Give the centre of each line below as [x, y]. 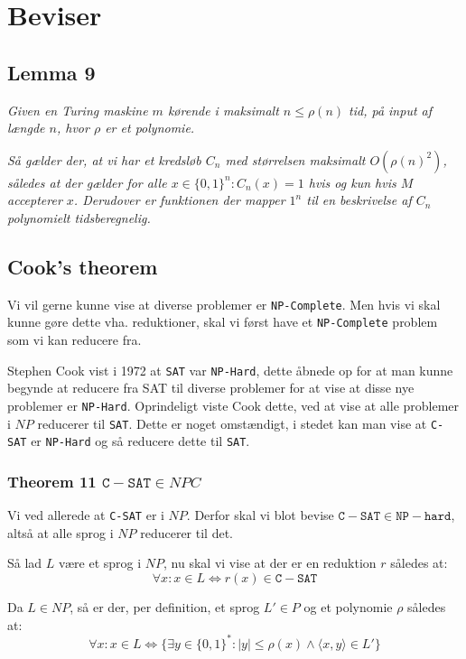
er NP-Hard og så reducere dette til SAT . [140, 441]
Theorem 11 [52, 481]
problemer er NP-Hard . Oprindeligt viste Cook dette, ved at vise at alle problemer [233, 405]
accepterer [35, 200]
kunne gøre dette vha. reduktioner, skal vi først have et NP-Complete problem [223, 322]
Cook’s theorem [83, 266]
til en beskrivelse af [359, 200]
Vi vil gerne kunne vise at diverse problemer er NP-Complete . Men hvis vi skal [224, 304]
